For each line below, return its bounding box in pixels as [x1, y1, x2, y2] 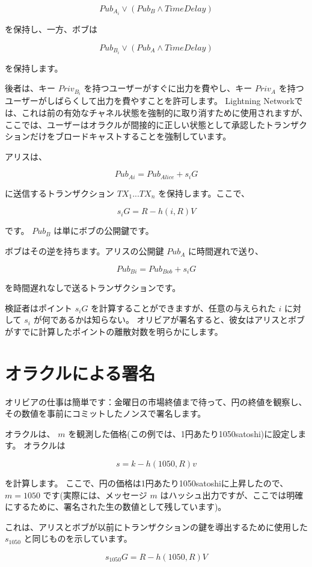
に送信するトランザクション [5, 186, 114, 199]
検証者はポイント [5, 301, 72, 314]
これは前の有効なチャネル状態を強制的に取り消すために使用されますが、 [21, 106, 308, 119]
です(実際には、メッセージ [43, 488, 147, 501]
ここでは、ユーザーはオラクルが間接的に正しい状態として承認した [5, 118, 265, 130]
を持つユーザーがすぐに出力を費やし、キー [84, 82, 252, 94]
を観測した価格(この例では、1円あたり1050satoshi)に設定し [68, 427, 298, 440]
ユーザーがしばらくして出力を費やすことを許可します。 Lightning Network [5, 94, 295, 107]
